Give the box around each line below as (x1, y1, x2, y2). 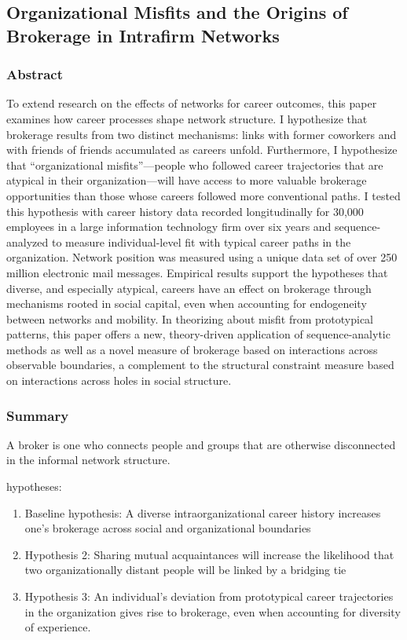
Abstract (6, 64, 63, 84)
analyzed (6, 233, 49, 250)
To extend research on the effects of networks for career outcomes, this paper (6, 95, 377, 112)
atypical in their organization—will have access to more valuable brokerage (6, 172, 367, 188)
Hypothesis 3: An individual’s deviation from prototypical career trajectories (24, 588, 394, 605)
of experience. (24, 619, 91, 635)
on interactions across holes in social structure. (6, 372, 232, 389)
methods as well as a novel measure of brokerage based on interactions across (6, 341, 378, 357)
